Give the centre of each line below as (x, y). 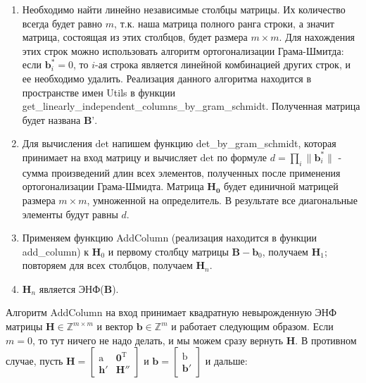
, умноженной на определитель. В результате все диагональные (222, 200)
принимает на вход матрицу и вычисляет (109, 157)
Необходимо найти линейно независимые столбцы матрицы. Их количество (184, 9)
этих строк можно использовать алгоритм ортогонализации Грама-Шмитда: (183, 50)
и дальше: (226, 361)
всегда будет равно (62, 23)
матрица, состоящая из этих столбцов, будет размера (135, 37)
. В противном (326, 340)
